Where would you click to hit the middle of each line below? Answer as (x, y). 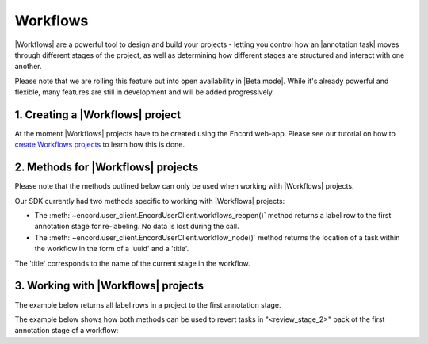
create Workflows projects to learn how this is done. (100, 145)
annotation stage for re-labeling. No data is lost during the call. (137, 227)
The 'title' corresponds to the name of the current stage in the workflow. (132, 263)
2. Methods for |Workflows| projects (107, 168)
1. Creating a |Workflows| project (98, 115)
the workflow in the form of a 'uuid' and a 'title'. (112, 249)
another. (28, 67)
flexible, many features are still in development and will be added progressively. (145, 92)
